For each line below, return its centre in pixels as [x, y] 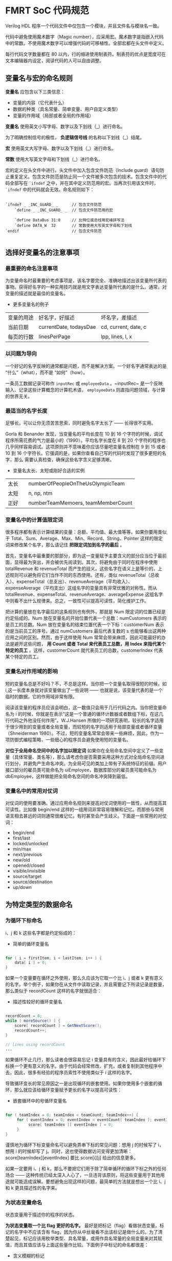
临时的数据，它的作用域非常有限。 [41, 696]
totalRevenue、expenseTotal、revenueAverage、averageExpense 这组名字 [84, 594]
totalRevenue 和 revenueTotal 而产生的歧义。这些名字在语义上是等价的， [82, 569]
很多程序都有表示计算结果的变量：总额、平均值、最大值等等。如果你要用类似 [86, 532]
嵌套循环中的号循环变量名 [40, 1101]
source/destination [33, 882]
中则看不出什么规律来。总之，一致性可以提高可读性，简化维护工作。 [77, 601]
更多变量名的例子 [31, 305]
